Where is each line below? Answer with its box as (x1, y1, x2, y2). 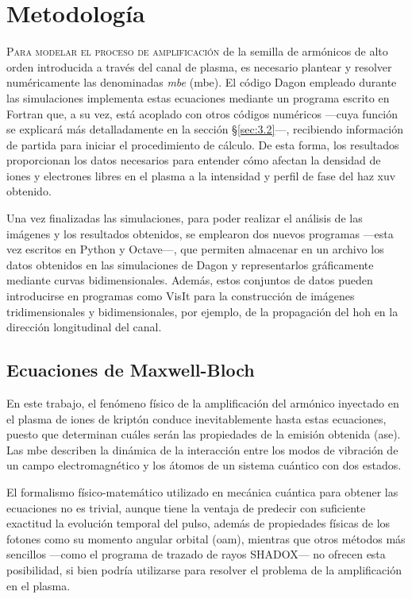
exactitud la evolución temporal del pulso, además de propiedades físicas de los (6, 515, 391, 531)
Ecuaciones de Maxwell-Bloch (6, 357, 255, 382)
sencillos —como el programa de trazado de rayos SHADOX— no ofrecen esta (6, 546, 386, 562)
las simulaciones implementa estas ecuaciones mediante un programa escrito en (6, 89, 390, 106)
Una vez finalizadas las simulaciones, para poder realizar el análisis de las (6, 210, 363, 226)
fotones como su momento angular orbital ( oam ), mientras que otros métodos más (6, 530, 406, 547)
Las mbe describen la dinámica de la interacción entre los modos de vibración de (6, 441, 399, 458)
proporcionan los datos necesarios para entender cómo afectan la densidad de (6, 152, 381, 168)
